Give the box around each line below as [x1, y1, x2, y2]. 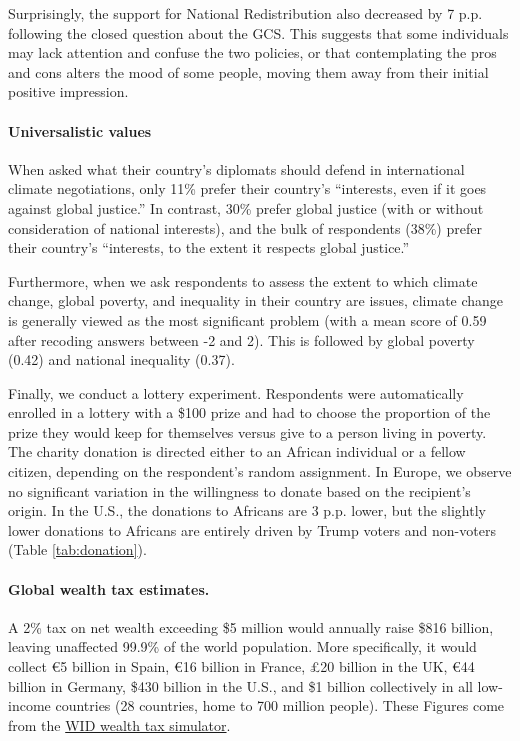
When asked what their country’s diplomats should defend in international [8, 158, 465, 179]
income [8, 695, 51, 716]
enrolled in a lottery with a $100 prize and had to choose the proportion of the [8, 402, 491, 423]
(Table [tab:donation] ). [8, 539, 147, 560]
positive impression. [8, 81, 129, 102]
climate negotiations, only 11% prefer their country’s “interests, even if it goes [8, 178, 487, 199]
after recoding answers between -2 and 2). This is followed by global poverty [8, 329, 475, 350]
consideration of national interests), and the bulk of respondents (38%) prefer [8, 217, 482, 238]
